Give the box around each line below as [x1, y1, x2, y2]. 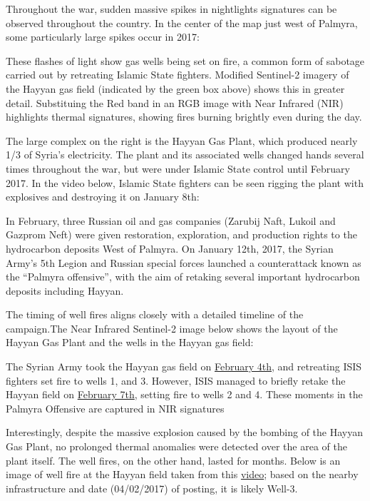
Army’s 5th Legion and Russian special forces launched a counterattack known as [6, 255, 361, 270]
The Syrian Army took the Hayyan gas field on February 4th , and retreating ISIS [6, 359, 362, 374]
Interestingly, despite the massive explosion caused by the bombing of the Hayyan [6, 425, 363, 440]
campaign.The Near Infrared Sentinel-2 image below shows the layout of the [6, 320, 338, 335]
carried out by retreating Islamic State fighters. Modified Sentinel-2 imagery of [6, 67, 349, 82]
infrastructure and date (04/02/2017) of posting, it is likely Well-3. [6, 480, 298, 495]
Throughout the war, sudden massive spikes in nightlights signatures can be [6, 1, 337, 16]
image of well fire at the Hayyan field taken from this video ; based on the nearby [6, 467, 359, 482]
